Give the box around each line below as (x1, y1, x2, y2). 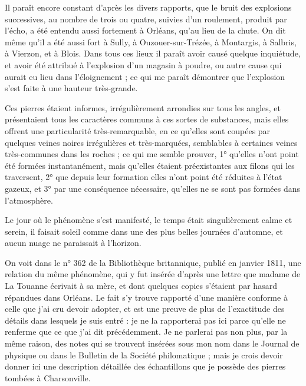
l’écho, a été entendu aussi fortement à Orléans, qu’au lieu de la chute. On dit (5, 24, 286, 36)
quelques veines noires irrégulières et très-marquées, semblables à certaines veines (5, 136, 298, 148)
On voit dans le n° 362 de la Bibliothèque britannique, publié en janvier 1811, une (5, 256, 301, 268)
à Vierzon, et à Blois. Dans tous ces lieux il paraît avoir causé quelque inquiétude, (5, 47, 301, 59)
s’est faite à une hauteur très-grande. (5, 82, 138, 94)
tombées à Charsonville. (5, 371, 91, 384)
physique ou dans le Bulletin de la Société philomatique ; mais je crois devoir (5, 348, 283, 361)
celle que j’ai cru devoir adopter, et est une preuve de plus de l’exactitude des (5, 302, 285, 315)
